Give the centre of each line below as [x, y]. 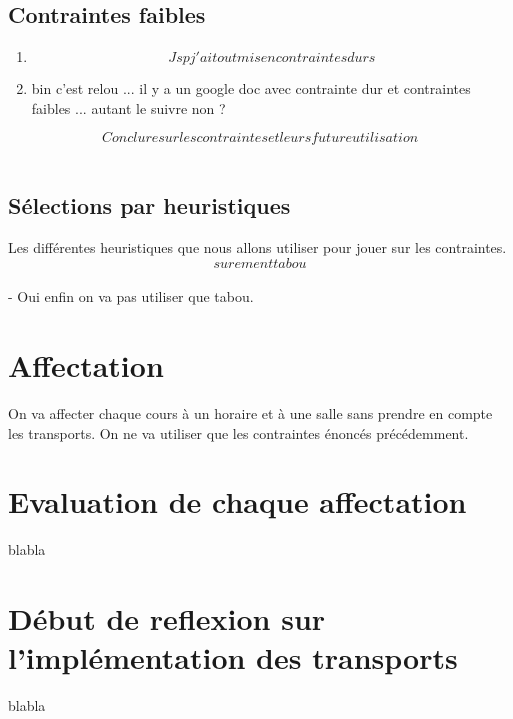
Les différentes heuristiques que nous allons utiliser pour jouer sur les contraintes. [257, 247]
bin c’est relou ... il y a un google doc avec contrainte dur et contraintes [251, 88]
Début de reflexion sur [167, 618]
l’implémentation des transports [233, 657]
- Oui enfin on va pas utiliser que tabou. [131, 296]
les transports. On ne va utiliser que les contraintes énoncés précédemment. [238, 432]
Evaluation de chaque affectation [237, 501]
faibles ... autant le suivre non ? [128, 107]
